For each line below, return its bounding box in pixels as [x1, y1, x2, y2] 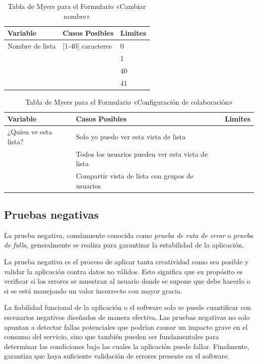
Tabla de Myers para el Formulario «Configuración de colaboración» [25, 96, 233, 107]
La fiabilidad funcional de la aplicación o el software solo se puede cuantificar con [4, 302, 251, 312]
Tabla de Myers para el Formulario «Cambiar [7, 1, 146, 11]
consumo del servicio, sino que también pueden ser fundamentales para [4, 331, 219, 342]
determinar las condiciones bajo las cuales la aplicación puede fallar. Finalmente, [4, 341, 250, 351]
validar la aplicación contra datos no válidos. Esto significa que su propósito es [4, 266, 243, 276]
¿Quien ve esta [7, 126, 52, 137]
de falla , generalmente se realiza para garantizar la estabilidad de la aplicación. [4, 240, 244, 250]
